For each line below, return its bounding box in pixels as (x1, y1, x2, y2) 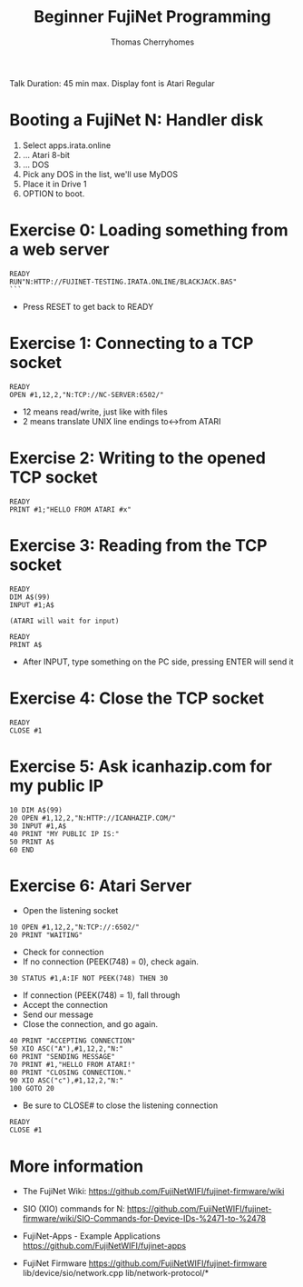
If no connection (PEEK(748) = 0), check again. (22, 956, 200, 967)
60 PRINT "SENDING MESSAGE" (9, 1053, 116, 1062)
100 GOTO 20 (9, 1084, 54, 1093)
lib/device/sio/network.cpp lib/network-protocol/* (22, 1268, 210, 1279)
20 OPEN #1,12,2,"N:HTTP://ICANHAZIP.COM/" (9, 813, 177, 823)
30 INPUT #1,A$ (9, 821, 67, 831)
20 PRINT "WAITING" (9, 931, 83, 940)
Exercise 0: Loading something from (9, 220, 288, 241)
